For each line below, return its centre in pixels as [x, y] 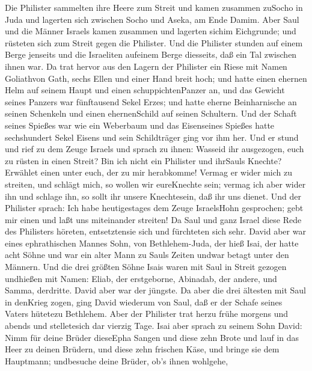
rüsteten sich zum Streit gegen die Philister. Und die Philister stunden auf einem [154, 42]
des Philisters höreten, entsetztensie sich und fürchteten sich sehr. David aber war [155, 231]
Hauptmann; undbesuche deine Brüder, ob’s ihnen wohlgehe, [117, 360]
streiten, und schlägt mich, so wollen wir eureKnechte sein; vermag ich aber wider [155, 184]
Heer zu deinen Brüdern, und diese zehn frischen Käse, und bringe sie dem [142, 349]
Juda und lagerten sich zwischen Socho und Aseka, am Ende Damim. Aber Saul [152, 19]
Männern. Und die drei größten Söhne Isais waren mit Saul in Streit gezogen [146, 267]
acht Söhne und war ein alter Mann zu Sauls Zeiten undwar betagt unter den [147, 255]
